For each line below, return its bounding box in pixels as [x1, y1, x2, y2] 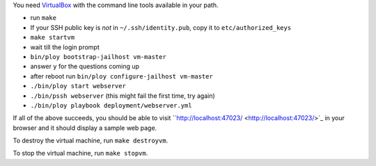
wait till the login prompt [30, 42, 100, 51]
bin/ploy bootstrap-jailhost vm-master [30, 53, 166, 60]
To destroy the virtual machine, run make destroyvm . [13, 136, 169, 145]
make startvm [30, 33, 75, 42]
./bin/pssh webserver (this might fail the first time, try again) [30, 91, 215, 100]
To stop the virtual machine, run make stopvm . [13, 149, 148, 158]
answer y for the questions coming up [30, 63, 139, 71]
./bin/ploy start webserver [30, 82, 127, 90]
